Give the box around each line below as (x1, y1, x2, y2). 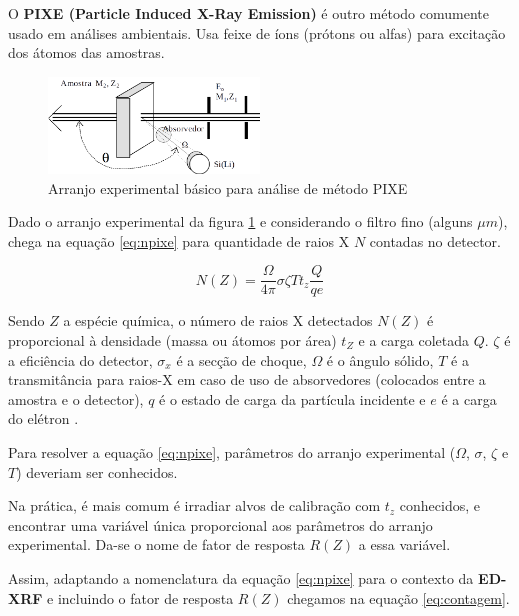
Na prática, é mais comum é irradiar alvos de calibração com (8, 495, 381, 516)
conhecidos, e (399, 495, 480, 516)
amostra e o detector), (8, 388, 144, 409)
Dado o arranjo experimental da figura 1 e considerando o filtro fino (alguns (8, 211, 473, 232)
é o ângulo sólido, (326, 349, 434, 370)
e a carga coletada (358, 329, 470, 350)
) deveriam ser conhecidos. (16, 461, 178, 482)
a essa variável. (358, 534, 451, 555)
